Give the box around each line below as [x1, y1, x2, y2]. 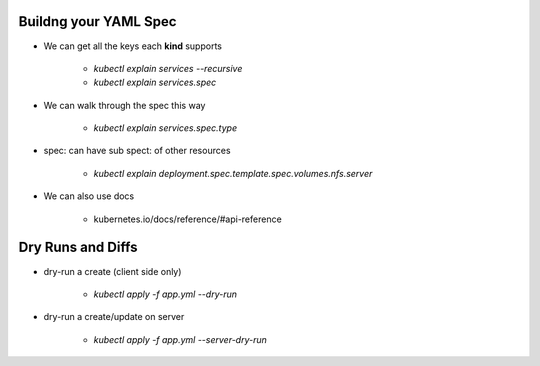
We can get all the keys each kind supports [43, 40, 222, 52]
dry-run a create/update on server [43, 311, 185, 323]
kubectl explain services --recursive [93, 62, 243, 74]
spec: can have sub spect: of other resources [43, 145, 231, 157]
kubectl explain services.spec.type [93, 122, 238, 134]
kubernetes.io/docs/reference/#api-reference [93, 213, 282, 225]
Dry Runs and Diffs [18, 239, 138, 256]
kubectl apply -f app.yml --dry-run [93, 288, 237, 300]
